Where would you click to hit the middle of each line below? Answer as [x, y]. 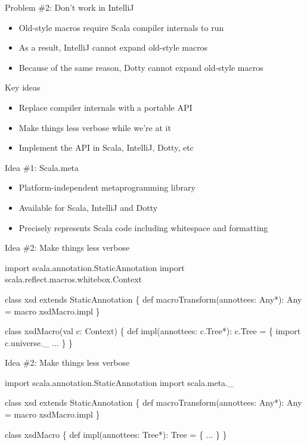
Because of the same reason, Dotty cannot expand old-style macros [141, 67]
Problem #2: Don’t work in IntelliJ [69, 7]
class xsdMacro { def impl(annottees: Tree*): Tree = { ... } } [116, 434]
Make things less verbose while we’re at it [95, 127]
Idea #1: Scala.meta [42, 167]
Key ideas [23, 87]
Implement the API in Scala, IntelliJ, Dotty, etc [106, 147]
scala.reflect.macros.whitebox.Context [74, 279]
